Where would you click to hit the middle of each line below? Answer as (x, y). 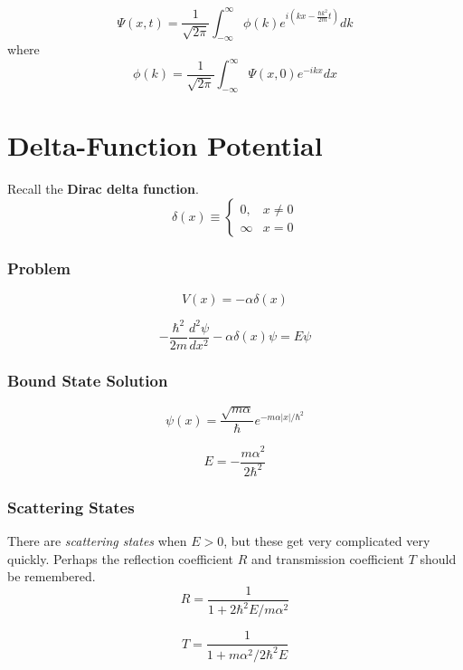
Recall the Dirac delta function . (103, 189)
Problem (39, 268)
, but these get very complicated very (327, 541)
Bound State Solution (88, 380)
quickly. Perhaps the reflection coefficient (121, 558)
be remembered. (52, 576)
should (438, 558)
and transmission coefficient (328, 558)
